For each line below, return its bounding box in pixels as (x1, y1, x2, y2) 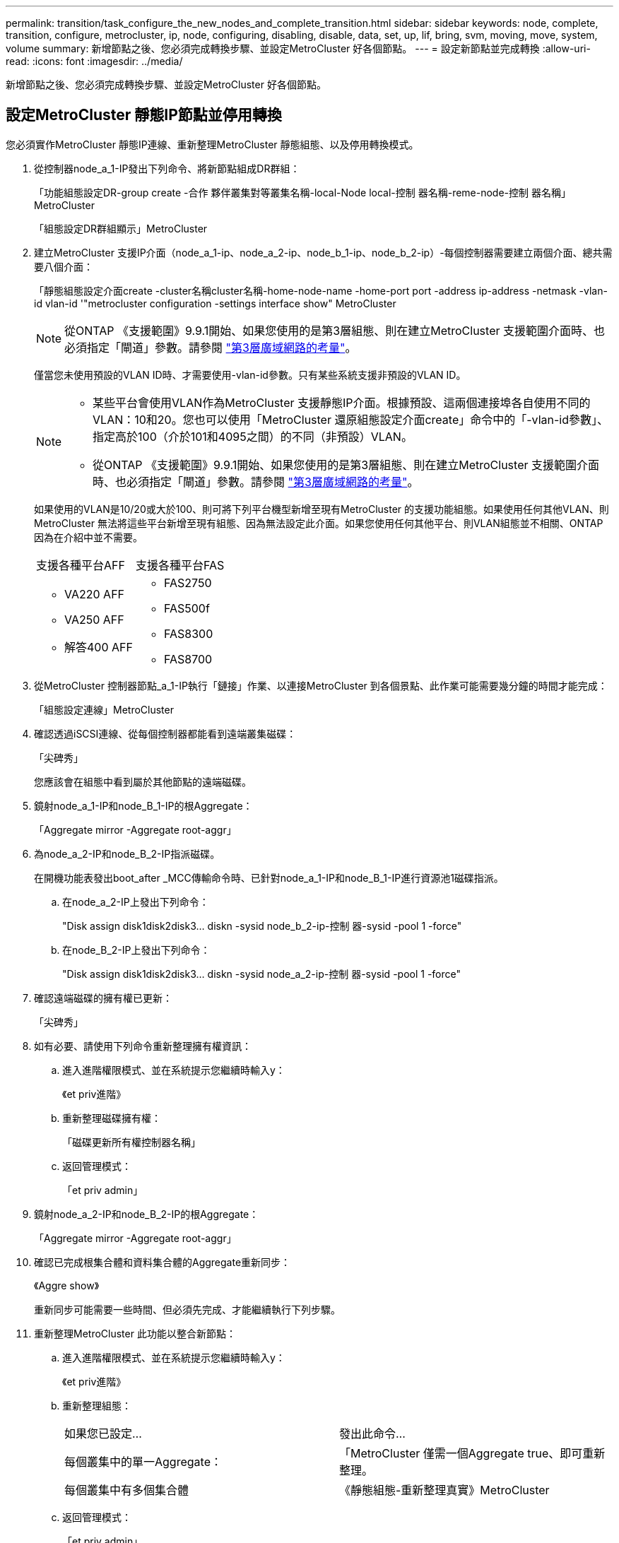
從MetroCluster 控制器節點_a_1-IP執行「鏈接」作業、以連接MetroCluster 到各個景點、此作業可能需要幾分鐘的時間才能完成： (34, 679, 608, 692)
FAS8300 (163, 626, 213, 641)
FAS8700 (163, 651, 213, 666)
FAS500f (163, 601, 210, 615)
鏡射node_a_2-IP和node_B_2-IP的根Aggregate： (34, 1207, 259, 1220)
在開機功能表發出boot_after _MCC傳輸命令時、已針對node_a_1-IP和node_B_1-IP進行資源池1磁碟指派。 (34, 871, 504, 884)
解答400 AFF (64, 639, 133, 654)
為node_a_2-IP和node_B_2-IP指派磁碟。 (34, 847, 220, 860)
